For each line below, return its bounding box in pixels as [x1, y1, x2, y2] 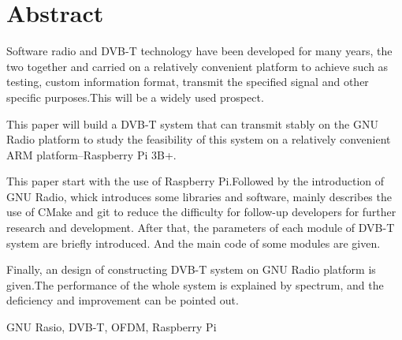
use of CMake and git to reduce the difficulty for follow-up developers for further [6, 204, 396, 220]
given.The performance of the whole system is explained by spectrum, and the [6, 276, 384, 293]
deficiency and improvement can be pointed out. [6, 292, 239, 308]
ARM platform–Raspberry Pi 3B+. [6, 146, 177, 163]
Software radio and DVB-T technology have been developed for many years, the [6, 43, 393, 59]
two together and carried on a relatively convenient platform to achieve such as [6, 58, 389, 74]
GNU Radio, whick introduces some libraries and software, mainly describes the [6, 188, 392, 204]
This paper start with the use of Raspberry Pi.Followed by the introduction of [6, 173, 385, 189]
